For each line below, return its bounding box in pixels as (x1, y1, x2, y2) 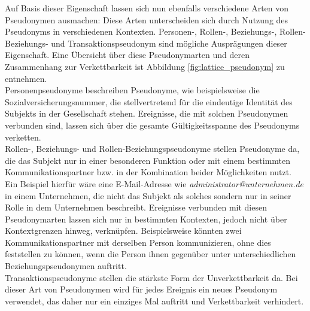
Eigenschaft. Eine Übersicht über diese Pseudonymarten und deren (5, 48, 250, 61)
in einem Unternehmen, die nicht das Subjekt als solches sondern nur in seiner (5, 189, 291, 202)
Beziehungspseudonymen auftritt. (5, 260, 127, 272)
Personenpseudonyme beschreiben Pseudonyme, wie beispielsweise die (5, 84, 260, 96)
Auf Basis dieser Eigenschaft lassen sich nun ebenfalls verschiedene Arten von (5, 2, 289, 14)
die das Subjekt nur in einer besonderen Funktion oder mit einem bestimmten (5, 154, 291, 166)
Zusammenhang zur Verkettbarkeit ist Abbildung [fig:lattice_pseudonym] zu (5, 60, 285, 72)
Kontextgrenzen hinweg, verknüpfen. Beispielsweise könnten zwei (5, 224, 242, 237)
